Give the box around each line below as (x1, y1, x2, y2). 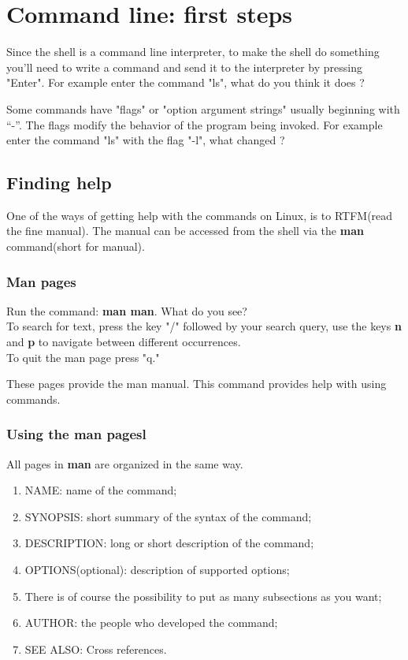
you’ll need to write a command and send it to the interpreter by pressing (6, 58, 362, 75)
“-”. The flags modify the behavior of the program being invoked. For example (6, 116, 383, 132)
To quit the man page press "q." (6, 349, 160, 365)
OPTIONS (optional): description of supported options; (24, 561, 290, 578)
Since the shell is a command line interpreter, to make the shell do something (6, 43, 380, 60)
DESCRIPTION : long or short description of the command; (24, 535, 314, 551)
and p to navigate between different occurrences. (6, 334, 241, 350)
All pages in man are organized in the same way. (6, 455, 243, 472)
